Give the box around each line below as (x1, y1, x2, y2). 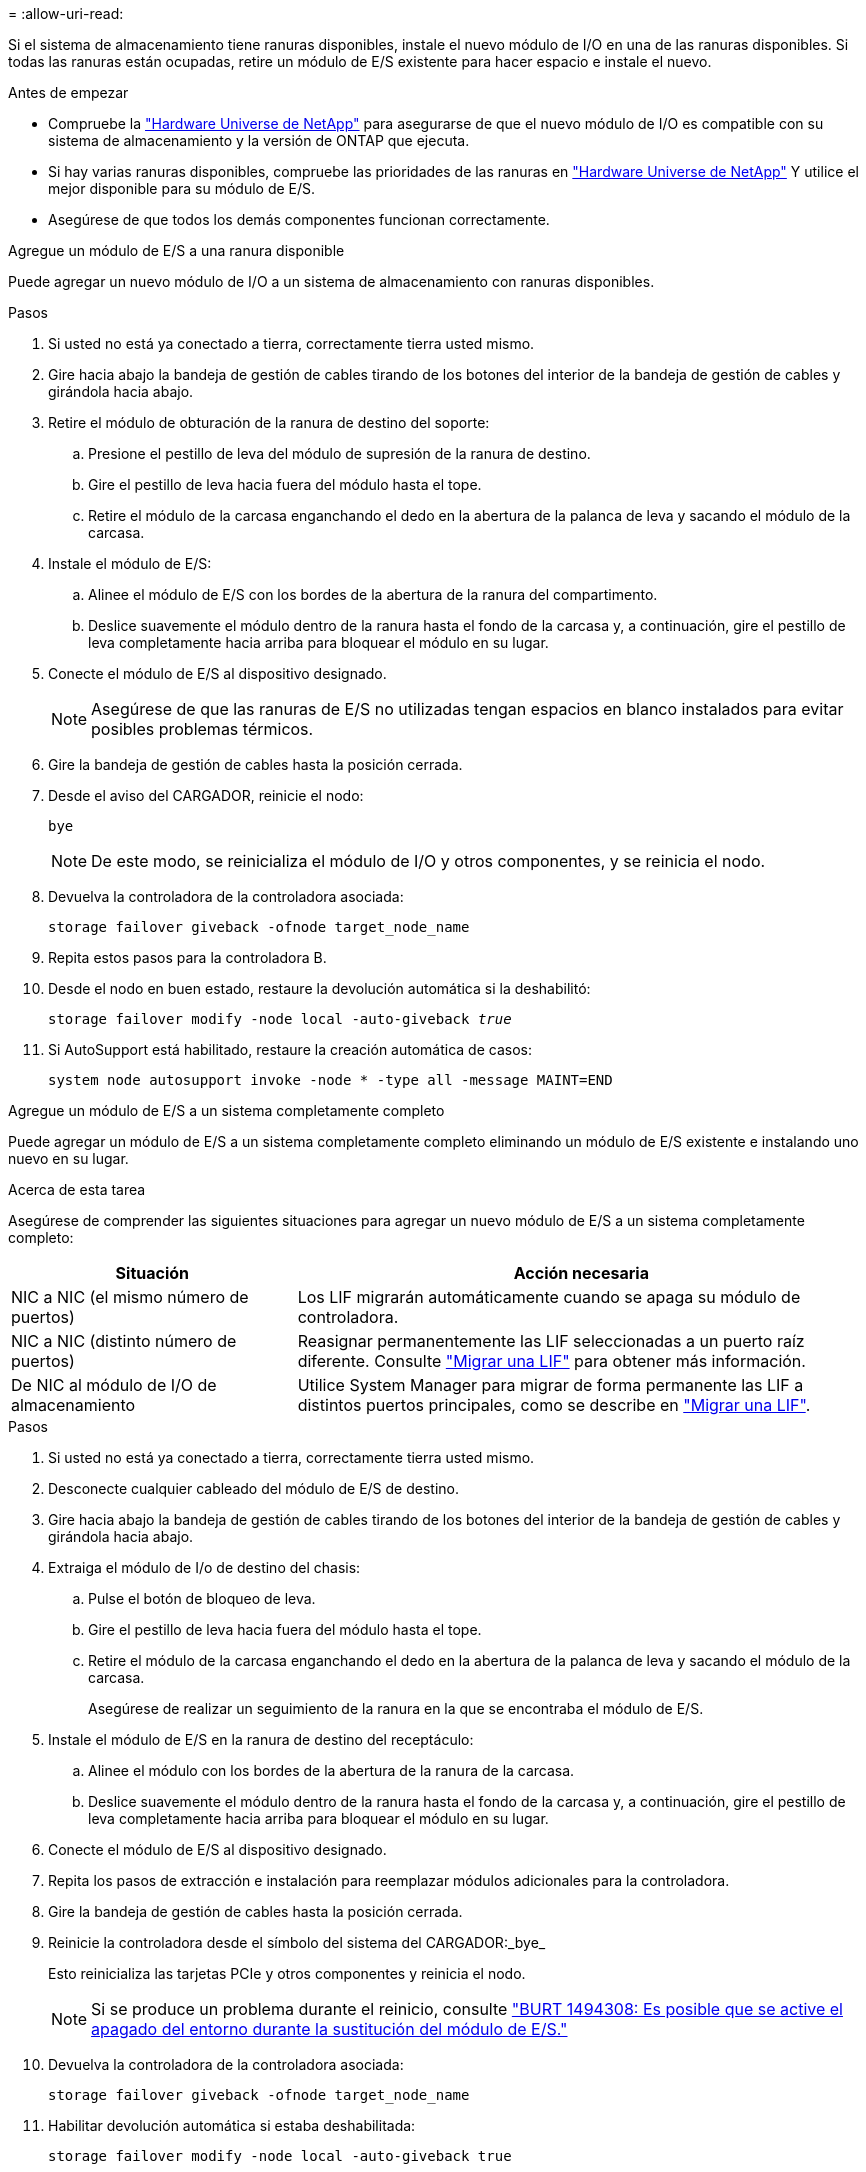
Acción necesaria (513, 1263, 649, 1283)
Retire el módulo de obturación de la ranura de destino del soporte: (48, 414, 490, 431)
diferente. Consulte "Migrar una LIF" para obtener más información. (297, 1351, 806, 1371)
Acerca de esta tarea (8, 1181, 146, 1198)
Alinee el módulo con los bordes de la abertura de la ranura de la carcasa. (88, 1762, 575, 1779)
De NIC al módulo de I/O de (11, 1375, 217, 1395)
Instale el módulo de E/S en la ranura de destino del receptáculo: (48, 1731, 474, 1748)
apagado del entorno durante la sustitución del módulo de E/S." (91, 2019, 568, 2039)
